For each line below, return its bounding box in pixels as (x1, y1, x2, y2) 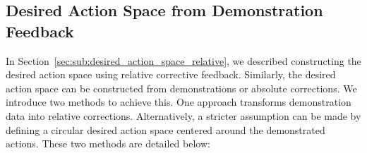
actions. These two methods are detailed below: (6, 136, 210, 151)
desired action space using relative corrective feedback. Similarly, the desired (6, 67, 336, 82)
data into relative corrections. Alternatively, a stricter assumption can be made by (6, 108, 361, 123)
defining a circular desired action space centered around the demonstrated (6, 122, 325, 137)
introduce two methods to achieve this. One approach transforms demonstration (6, 94, 351, 109)
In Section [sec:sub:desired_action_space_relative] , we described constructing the (6, 53, 361, 68)
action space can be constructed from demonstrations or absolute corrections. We (6, 80, 357, 95)
